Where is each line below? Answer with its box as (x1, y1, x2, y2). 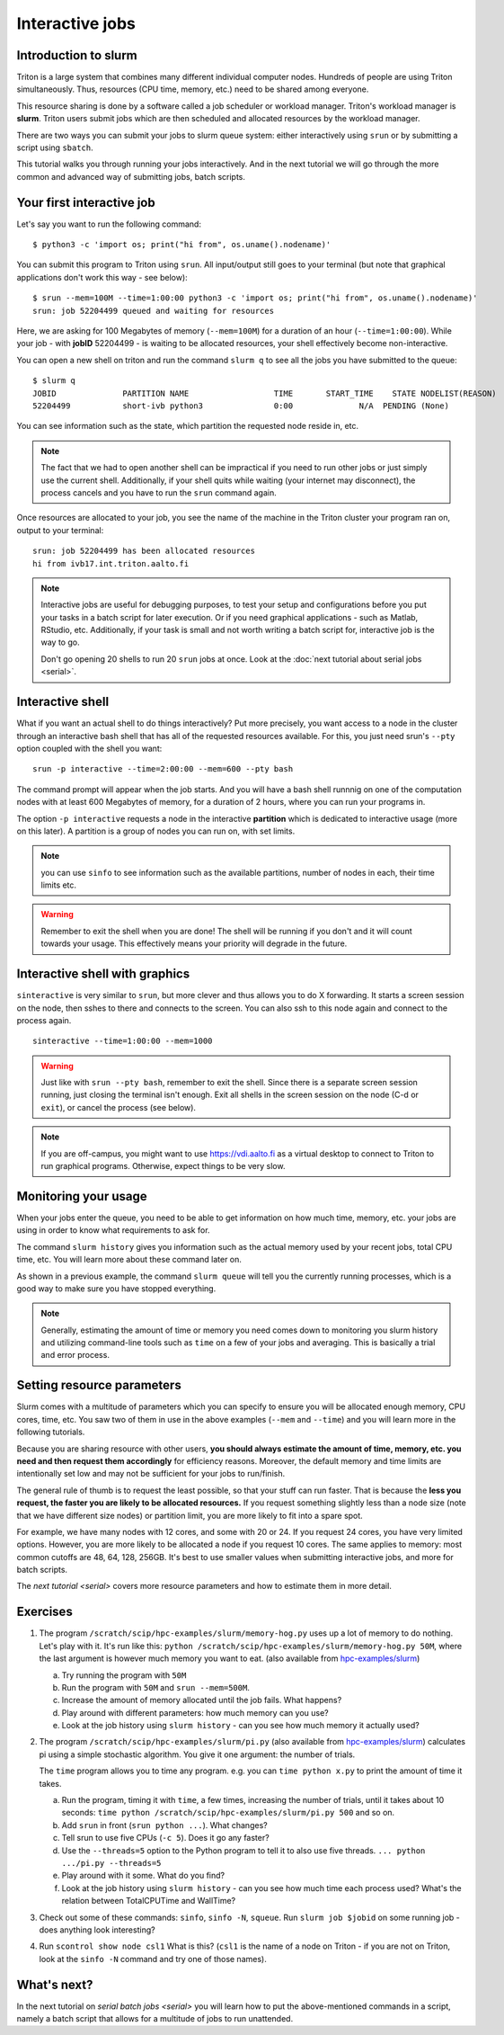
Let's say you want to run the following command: (16, 219, 202, 229)
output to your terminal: (16, 524, 104, 535)
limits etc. (40, 879, 76, 890)
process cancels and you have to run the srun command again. (40, 486, 278, 498)
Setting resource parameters (16, 1378, 181, 1393)
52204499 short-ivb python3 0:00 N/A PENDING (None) (32, 401, 449, 411)
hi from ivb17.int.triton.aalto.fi (32, 558, 190, 568)
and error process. (40, 1350, 110, 1361)
